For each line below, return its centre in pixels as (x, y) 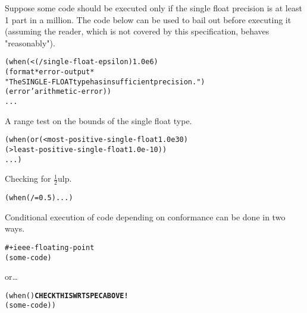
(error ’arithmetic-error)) (58, 92)
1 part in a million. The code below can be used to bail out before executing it (148, 19)
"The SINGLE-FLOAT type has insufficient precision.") (105, 82)
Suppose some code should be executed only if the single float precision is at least (153, 8)
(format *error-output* (50, 72)
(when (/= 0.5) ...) (39, 198)
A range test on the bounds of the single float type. (98, 120)
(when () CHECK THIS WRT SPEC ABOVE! (67, 295)
